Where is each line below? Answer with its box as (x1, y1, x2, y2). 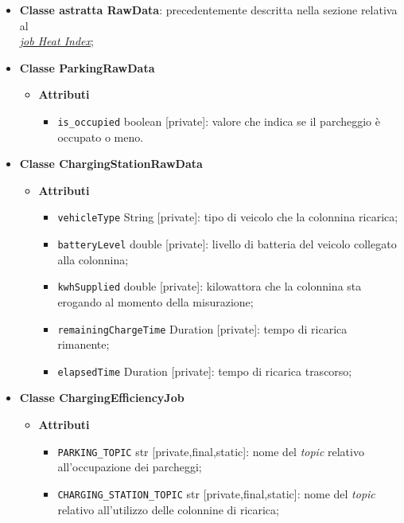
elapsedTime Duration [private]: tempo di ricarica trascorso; (57, 362, 352, 379)
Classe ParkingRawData (19, 59, 155, 76)
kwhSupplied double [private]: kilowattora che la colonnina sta (57, 278, 362, 295)
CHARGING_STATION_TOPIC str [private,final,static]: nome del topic (57, 485, 375, 502)
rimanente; (57, 336, 110, 353)
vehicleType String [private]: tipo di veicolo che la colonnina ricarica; (57, 209, 398, 225)
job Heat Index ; (19, 33, 94, 49)
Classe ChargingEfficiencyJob (19, 389, 185, 406)
